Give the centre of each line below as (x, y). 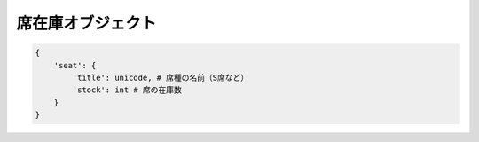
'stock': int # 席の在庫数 (127, 90)
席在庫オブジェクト (86, 23)
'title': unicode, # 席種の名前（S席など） (161, 77)
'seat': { (75, 65)
